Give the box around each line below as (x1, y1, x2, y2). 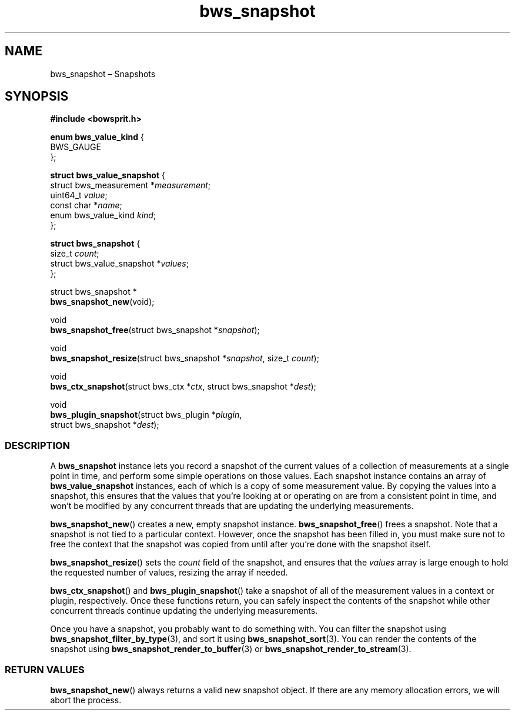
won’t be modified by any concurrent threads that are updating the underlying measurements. (50, 501, 414, 511)
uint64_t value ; (50, 190, 108, 201)
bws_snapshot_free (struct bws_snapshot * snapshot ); (50, 325, 260, 335)
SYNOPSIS (5, 89, 69, 104)
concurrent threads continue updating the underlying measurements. (50, 606, 318, 616)
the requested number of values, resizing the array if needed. (50, 567, 288, 578)
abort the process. (50, 694, 122, 705)
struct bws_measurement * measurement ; (50, 180, 211, 191)
